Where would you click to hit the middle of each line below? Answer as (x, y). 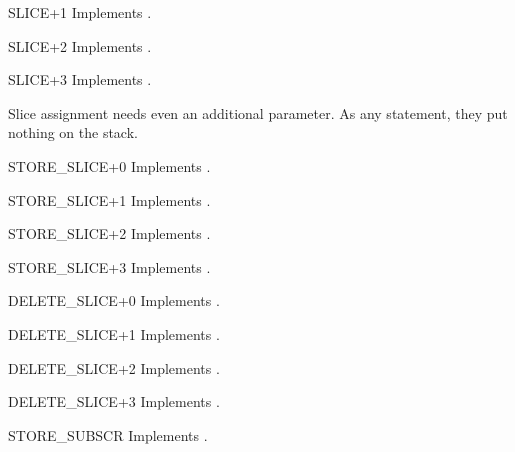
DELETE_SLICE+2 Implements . (114, 367)
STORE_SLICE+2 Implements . (109, 233)
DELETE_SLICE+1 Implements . (114, 333)
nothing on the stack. (73, 132)
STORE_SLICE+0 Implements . (109, 165)
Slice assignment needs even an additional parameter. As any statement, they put (258, 112)
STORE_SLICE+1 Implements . (109, 199)
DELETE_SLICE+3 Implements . (114, 401)
